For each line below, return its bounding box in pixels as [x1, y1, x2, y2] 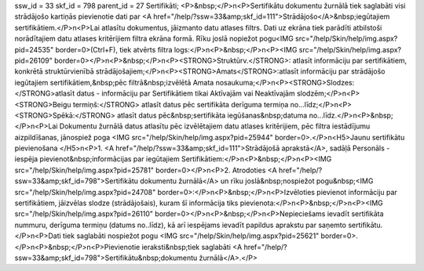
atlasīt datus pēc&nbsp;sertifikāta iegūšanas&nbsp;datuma [116, 110, 308, 120]
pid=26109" [14, 56, 53, 65]
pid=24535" [14, 45, 54, 54]
